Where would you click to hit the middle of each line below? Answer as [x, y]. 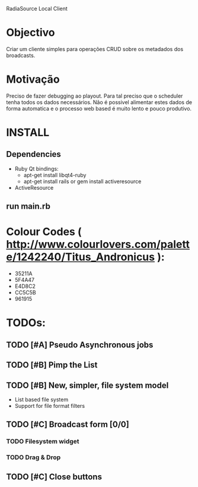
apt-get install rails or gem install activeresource [82, 181]
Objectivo [31, 33]
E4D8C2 [25, 286]
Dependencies [33, 154]
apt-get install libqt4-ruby [55, 175]
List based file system [41, 399]
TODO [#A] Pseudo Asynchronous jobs [80, 345]
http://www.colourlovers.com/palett [98, 245]
